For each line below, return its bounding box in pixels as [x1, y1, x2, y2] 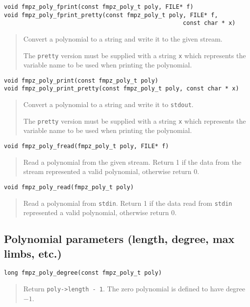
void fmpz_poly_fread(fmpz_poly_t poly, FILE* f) [4, 143, 169, 150]
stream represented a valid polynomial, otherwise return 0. [23, 166, 200, 176]
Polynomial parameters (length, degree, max [4, 231, 235, 246]
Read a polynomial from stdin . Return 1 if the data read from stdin [23, 197, 232, 208]
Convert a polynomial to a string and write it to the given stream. [23, 33, 223, 44]
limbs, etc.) [4, 245, 62, 261]
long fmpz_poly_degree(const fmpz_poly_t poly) [4, 269, 162, 277]
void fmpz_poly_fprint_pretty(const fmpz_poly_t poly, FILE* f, [4, 11, 218, 19]
